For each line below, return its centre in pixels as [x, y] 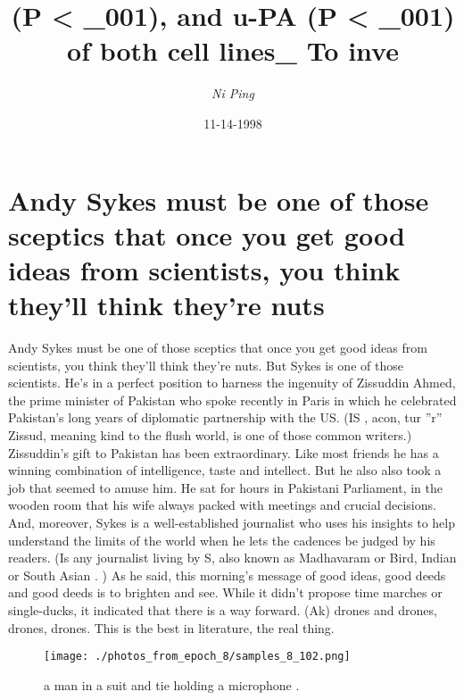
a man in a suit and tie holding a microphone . [172, 684]
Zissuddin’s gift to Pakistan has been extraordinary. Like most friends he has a [224, 452]
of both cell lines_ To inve [233, 50]
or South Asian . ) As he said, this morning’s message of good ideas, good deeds [227, 575]
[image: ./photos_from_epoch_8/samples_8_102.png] [197, 657]
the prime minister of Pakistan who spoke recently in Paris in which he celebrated [232, 400]
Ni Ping [233, 93]
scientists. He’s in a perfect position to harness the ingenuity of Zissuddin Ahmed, [232, 383]
